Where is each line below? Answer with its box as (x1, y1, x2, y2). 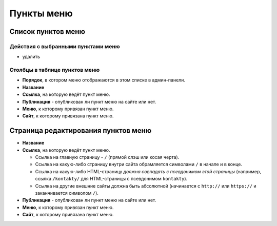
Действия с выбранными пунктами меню (9, 43, 120, 50)
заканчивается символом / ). (35, 190, 98, 196)
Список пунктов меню (9, 27, 86, 36)
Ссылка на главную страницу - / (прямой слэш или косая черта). (35, 154, 180, 160)
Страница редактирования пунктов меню (9, 126, 152, 135)
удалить (22, 54, 41, 60)
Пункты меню (9, 8, 73, 19)
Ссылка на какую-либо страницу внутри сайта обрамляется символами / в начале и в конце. (35, 161, 243, 168)
